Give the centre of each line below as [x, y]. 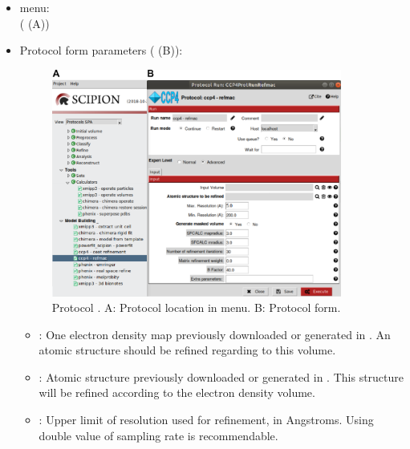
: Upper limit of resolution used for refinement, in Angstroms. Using [206, 420]
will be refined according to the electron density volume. [177, 392]
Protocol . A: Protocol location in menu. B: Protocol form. [196, 307]
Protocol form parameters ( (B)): [101, 50]
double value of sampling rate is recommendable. [158, 435]
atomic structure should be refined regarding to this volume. [187, 350]
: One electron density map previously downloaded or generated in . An [215, 334]
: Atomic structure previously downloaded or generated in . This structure [221, 376]
